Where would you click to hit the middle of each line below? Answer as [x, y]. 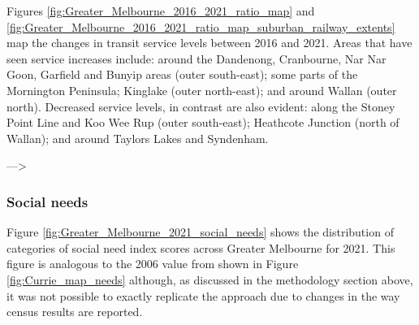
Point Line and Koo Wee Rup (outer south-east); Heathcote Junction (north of [203, 122]
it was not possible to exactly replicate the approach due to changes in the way [203, 295]
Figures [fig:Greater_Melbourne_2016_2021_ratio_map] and [161, 11]
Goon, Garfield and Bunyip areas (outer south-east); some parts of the [182, 74]
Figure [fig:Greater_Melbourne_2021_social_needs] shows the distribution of [200, 232]
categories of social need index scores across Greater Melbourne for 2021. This [201, 247]
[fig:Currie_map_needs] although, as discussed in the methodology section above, [210, 279]
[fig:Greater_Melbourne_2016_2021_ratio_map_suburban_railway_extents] [201, 26]
